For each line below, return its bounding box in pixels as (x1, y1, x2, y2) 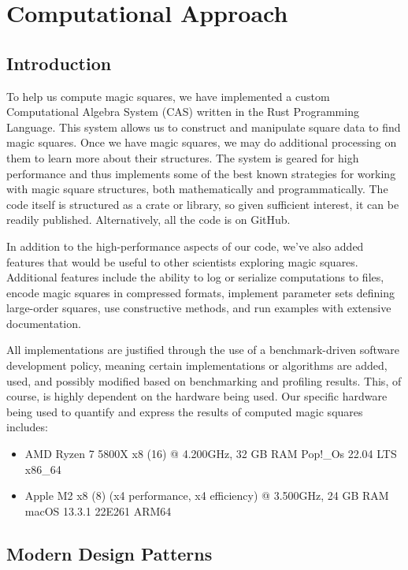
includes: (6, 419, 48, 435)
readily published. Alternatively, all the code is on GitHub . (6, 211, 291, 228)
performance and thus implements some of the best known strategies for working (6, 165, 396, 181)
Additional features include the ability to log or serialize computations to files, (6, 269, 384, 285)
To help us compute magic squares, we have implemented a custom (6, 88, 330, 104)
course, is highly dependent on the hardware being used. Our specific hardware (6, 388, 388, 404)
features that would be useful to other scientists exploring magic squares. (6, 253, 358, 270)
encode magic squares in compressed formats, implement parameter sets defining (6, 284, 395, 300)
